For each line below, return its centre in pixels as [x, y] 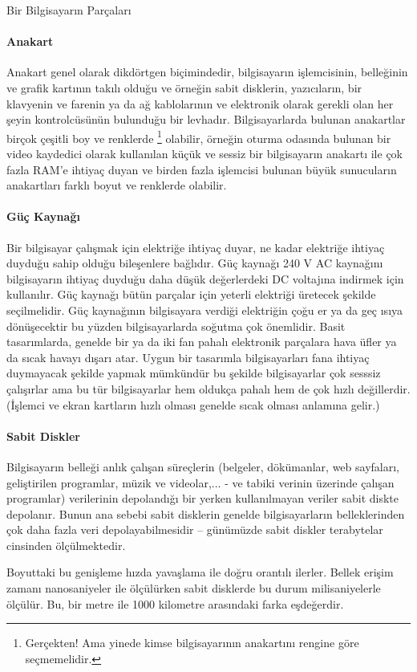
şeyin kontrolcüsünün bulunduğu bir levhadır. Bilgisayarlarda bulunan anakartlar [206, 119]
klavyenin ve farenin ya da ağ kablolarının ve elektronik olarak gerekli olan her [200, 103]
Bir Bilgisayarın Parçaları [69, 10]
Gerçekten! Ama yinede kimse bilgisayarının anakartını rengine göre [192, 643]
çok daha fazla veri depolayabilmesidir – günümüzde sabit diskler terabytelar [195, 529]
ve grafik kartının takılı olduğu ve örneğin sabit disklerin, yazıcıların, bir [184, 87]
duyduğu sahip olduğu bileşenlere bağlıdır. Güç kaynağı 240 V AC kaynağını [195, 263]
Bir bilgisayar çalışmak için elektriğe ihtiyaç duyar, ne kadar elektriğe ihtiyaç [196, 247]
